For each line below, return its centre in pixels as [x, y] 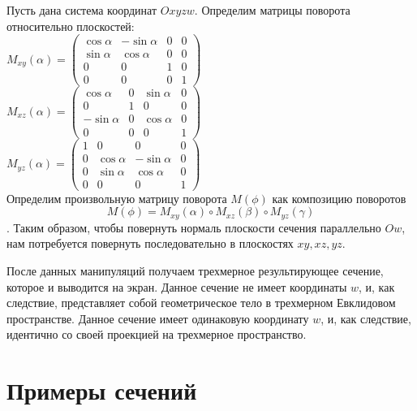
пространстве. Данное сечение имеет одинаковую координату [158, 318]
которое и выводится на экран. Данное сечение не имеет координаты [177, 286]
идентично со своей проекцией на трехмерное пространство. [157, 334]
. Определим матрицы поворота [272, 10]
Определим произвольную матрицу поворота [117, 198]
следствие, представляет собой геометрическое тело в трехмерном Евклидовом [201, 303]
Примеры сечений [102, 390]
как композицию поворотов [339, 198]
